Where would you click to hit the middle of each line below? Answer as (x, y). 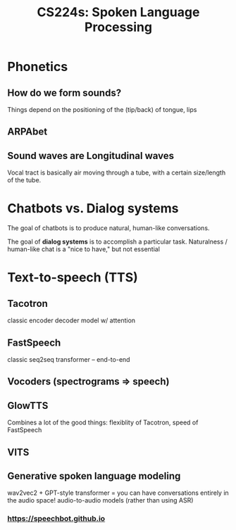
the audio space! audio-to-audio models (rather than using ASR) (100, 500)
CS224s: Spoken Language (118, 12)
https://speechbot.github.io (56, 519)
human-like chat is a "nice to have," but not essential (84, 249)
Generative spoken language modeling (94, 476)
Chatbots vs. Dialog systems (93, 209)
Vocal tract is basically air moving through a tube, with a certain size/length (117, 172)
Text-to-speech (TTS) (73, 278)
